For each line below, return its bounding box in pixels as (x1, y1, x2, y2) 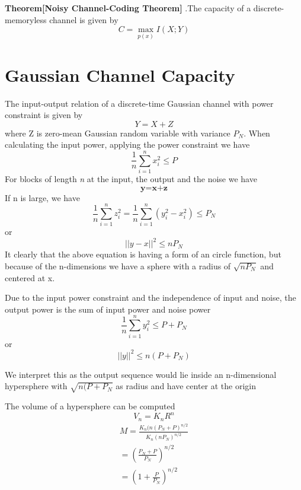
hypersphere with (5, 380, 68, 392)
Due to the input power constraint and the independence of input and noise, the (5, 291, 296, 304)
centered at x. (5, 271, 55, 284)
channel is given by (49, 13, 119, 26)
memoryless (5, 13, 47, 26)
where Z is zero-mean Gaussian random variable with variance (5, 126, 230, 139)
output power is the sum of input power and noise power (5, 303, 211, 315)
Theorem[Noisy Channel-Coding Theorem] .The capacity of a (5, 2, 251, 14)
